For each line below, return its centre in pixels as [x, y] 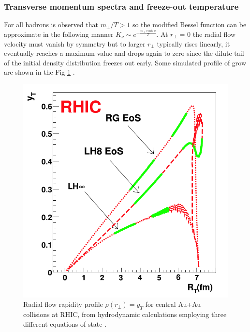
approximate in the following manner [59, 34]
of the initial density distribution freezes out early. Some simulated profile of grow [125, 62]
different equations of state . [65, 324]
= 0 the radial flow [208, 34]
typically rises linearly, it [193, 43]
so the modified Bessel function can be [189, 24]
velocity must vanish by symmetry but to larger [75, 43]
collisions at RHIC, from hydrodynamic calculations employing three [125, 314]
